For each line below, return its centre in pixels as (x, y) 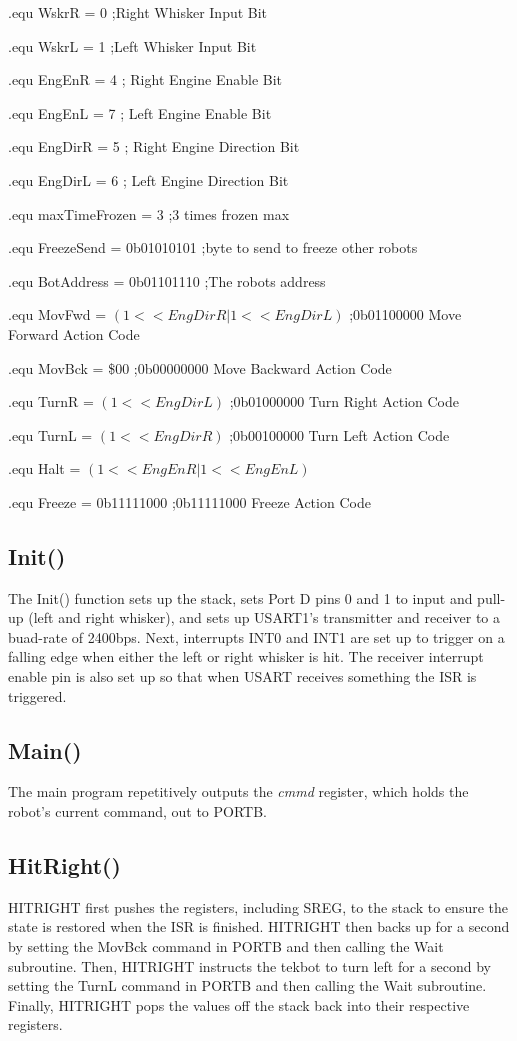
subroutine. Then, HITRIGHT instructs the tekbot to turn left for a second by (249, 965)
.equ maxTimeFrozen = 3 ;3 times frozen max (149, 213)
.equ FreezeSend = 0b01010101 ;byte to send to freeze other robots (213, 247)
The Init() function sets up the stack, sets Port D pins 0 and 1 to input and (240, 597)
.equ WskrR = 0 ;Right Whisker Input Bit (138, 12)
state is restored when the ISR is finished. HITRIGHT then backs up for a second (259, 926)
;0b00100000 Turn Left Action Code (339, 434)
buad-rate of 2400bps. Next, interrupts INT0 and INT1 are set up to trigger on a (256, 636)
